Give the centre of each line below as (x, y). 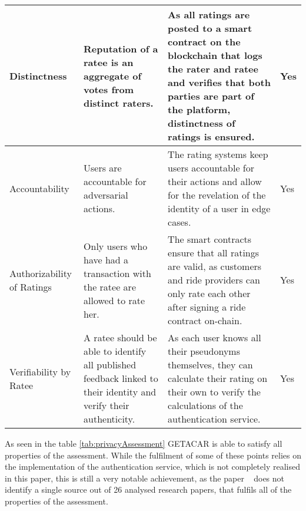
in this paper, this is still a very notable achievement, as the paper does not (145, 478)
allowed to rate (114, 300)
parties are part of (211, 96)
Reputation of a (121, 48)
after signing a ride (207, 307)
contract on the (204, 42)
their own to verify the (214, 392)
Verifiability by (40, 371)
